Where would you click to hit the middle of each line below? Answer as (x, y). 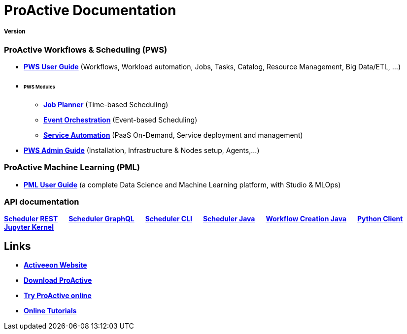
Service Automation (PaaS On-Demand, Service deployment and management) (173, 135)
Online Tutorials (50, 311)
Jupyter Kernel (29, 227)
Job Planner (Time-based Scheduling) (106, 104)
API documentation (42, 201)
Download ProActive (58, 280)
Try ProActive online (58, 296)
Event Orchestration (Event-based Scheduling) (120, 120)
